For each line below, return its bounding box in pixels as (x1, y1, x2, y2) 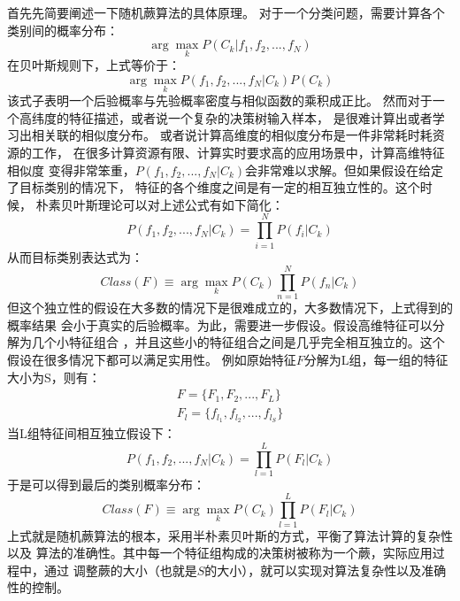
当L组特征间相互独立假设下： (7, 424, 176, 443)
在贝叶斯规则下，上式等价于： (7, 56, 180, 74)
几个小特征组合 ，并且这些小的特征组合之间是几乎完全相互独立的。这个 (31, 333, 445, 351)
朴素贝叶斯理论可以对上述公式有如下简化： (35, 195, 284, 213)
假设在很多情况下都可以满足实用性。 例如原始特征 (7, 351, 296, 368)
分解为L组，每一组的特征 (303, 351, 448, 368)
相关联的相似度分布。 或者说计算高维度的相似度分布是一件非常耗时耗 (31, 126, 433, 144)
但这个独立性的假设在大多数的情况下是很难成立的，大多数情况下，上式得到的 (7, 298, 453, 317)
